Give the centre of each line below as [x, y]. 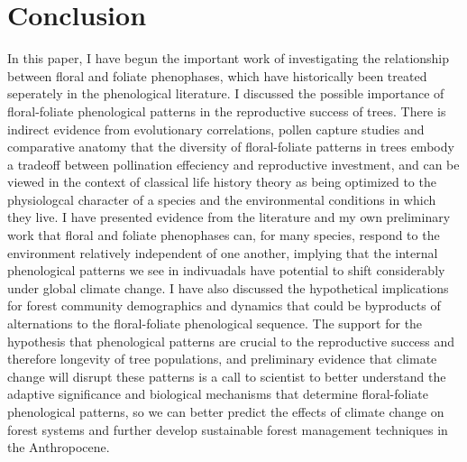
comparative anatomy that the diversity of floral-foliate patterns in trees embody [231, 147]
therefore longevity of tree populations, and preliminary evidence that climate [222, 359]
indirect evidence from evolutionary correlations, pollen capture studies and [216, 129]
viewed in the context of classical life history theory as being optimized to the [222, 182]
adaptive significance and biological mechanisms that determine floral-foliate [218, 394]
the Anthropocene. [59, 447]
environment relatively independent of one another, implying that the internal [223, 252]
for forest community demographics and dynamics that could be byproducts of [224, 305]
